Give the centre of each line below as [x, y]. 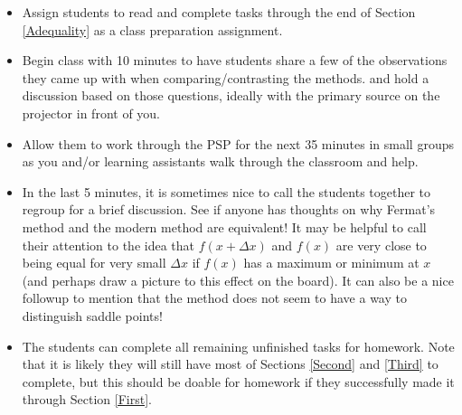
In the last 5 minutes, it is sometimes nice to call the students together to [226, 191]
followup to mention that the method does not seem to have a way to [214, 298]
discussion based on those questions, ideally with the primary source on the [231, 95]
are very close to [381, 245]
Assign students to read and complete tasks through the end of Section [219, 12]
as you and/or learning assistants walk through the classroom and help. [220, 161]
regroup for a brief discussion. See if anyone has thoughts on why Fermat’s [229, 209]
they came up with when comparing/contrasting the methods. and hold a [226, 77]
